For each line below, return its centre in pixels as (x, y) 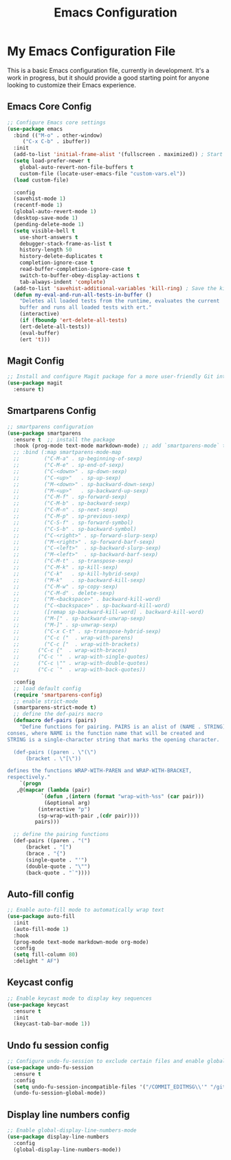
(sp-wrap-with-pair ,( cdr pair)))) (88, 816)
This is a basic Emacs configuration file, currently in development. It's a (108, 70)
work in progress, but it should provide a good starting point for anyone (108, 78)
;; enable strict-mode (46, 701)
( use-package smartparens (44, 433)
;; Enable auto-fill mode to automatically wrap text (86, 910)
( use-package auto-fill (41, 917)
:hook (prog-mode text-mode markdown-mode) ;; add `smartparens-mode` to (121, 446)
